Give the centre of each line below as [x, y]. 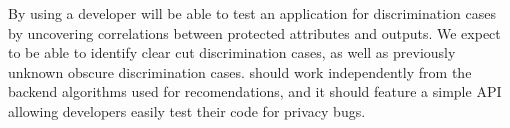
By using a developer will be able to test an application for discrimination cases [252, 13]
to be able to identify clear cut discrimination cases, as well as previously [232, 52]
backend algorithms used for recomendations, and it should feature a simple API [255, 91]
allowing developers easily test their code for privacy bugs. [187, 110]
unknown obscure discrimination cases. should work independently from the [240, 71]
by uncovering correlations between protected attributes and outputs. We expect [254, 32]
